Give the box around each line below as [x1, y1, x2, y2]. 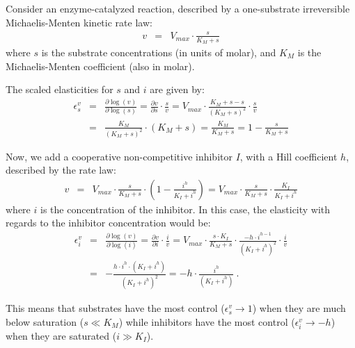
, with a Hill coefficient [239, 149, 338, 163]
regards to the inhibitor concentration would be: [6, 215, 211, 230]
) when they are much [252, 301, 346, 315]
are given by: [150, 82, 205, 97]
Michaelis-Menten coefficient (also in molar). [6, 58, 195, 73]
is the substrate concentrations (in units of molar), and [41, 44, 276, 59]
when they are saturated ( [6, 329, 117, 343]
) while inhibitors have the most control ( [118, 314, 295, 329]
